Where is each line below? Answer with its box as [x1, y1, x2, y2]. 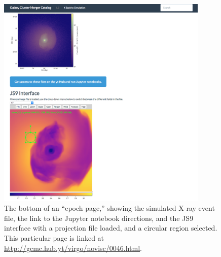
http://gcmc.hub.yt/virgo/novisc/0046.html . [4, 242, 142, 253]
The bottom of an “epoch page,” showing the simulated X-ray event [4, 203, 215, 213]
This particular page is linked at [4, 233, 104, 243]
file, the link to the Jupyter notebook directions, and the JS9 [4, 212, 194, 223]
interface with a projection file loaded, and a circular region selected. [4, 222, 217, 233]
